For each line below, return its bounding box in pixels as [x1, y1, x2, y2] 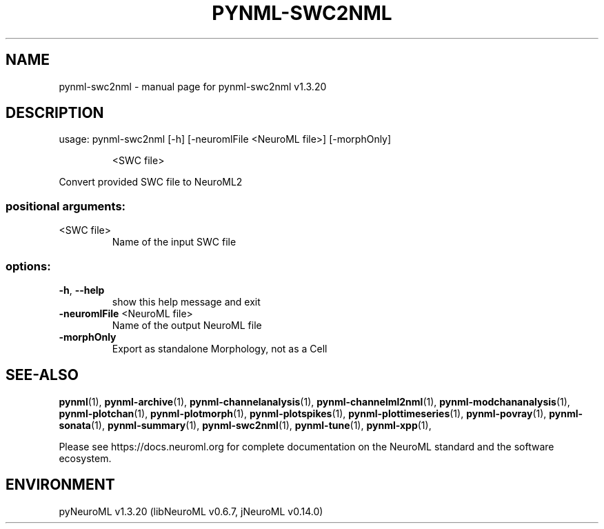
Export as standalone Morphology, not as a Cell [112, 342, 328, 355]
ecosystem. [59, 452, 112, 464]
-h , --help [59, 283, 105, 296]
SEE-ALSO [6, 366, 79, 384]
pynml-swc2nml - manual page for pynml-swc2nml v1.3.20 [59, 80, 327, 92]
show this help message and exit [112, 295, 261, 308]
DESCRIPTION [6, 104, 104, 122]
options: [6, 259, 51, 273]
